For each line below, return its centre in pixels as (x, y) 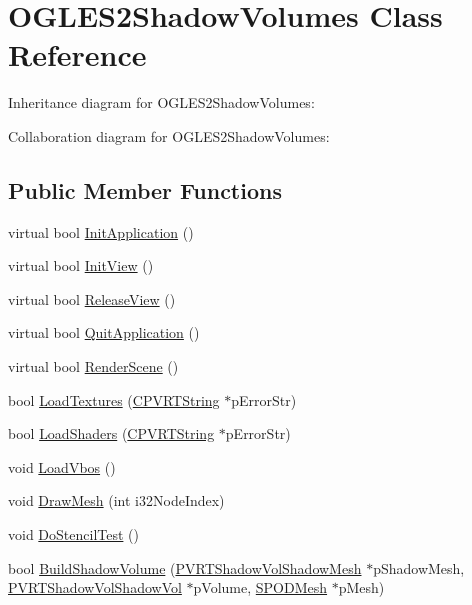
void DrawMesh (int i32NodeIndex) (116, 500)
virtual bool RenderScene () (93, 366)
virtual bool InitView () (81, 265)
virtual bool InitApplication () (101, 231)
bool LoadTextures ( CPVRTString (114, 399)
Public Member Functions (145, 189)
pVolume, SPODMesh (260, 587)
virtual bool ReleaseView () (92, 298)
